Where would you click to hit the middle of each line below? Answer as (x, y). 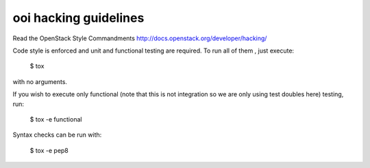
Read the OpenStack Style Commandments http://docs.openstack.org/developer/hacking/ (140, 38)
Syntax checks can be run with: (57, 135)
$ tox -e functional (56, 119)
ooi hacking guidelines (78, 18)
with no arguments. (40, 81)
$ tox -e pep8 (49, 150)
